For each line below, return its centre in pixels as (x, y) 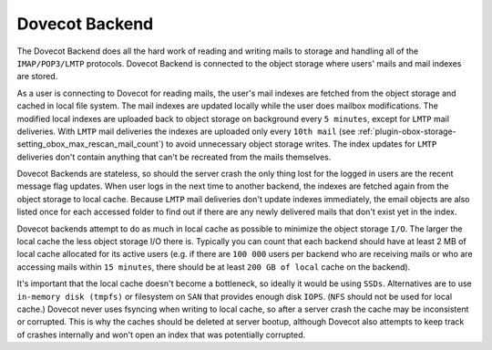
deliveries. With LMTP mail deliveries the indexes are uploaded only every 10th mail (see (186, 131)
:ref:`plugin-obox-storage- (407, 131)
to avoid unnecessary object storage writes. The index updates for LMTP (301, 144)
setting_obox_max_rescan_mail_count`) (90, 144)
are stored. (37, 77)
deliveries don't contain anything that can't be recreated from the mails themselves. (174, 157)
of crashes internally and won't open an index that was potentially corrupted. (161, 335)
